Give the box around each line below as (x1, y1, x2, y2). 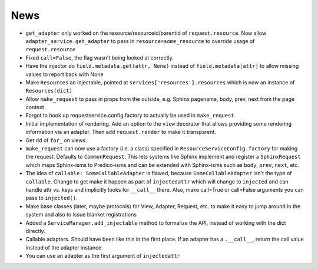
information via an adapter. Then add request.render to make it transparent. (25, 129, 216, 136)
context (25, 104, 44, 111)
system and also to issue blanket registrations (25, 211, 137, 218)
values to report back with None (25, 71, 104, 78)
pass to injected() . (25, 195, 78, 202)
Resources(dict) (25, 87, 73, 94)
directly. (25, 227, 45, 234)
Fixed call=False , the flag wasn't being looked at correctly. (25, 54, 174, 61)
